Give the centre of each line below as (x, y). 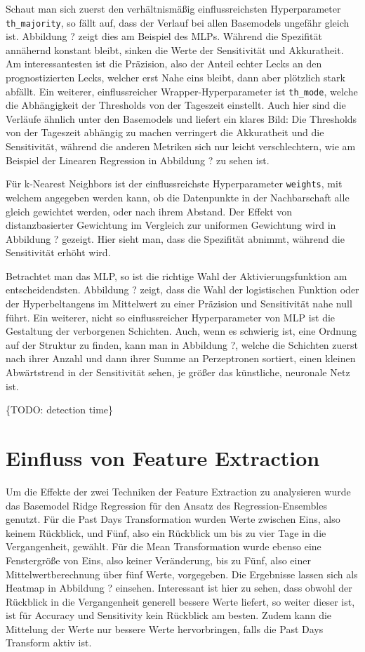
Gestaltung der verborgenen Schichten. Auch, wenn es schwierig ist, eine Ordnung (181, 331)
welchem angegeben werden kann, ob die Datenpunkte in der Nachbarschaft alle (178, 197)
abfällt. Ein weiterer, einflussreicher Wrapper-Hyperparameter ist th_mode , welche (182, 91)
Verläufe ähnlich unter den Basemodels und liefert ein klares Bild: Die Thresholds (181, 118)
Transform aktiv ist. (49, 643)
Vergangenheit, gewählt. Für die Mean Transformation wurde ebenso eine (164, 546)
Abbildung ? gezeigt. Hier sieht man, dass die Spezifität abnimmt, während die (175, 238)
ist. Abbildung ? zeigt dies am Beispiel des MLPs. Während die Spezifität (164, 36)
